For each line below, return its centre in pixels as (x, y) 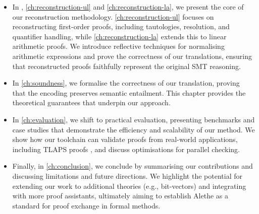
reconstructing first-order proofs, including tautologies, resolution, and (121, 26)
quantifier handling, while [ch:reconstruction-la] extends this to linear (119, 36)
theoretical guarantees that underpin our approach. (91, 102)
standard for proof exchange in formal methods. (86, 205)
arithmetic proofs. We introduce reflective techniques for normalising (118, 46)
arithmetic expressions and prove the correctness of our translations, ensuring (132, 56)
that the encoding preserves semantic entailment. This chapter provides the (129, 92)
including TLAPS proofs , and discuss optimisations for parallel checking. (126, 149)
